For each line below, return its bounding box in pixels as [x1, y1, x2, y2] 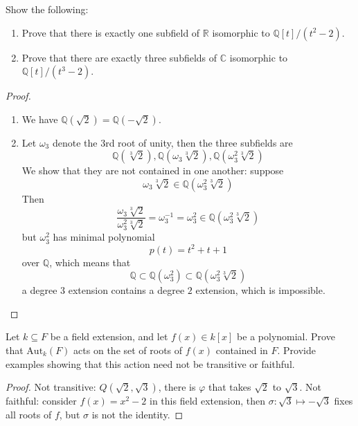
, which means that [49, 254, 131, 269]
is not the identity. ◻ [91, 407, 184, 421]
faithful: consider [6, 393, 77, 408]
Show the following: [6, 2, 89, 16]
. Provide [277, 342, 316, 357]
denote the [52, 135, 98, 149]
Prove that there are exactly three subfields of [21, 50, 217, 64]
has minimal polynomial [53, 230, 155, 244]
